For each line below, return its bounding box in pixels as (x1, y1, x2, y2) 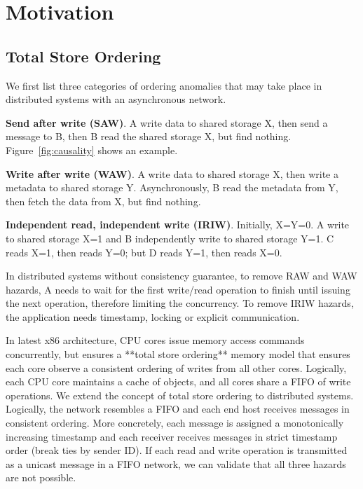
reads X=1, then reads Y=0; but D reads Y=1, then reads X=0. (6, 245, 282, 259)
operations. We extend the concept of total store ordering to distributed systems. (6, 387, 354, 402)
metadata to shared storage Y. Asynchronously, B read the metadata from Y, (6, 180, 338, 195)
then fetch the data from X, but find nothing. (6, 193, 201, 208)
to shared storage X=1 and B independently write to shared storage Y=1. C (6, 230, 334, 245)
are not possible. (6, 470, 76, 485)
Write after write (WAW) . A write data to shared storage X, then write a (6, 166, 338, 181)
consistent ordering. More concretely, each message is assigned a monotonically (6, 415, 344, 430)
